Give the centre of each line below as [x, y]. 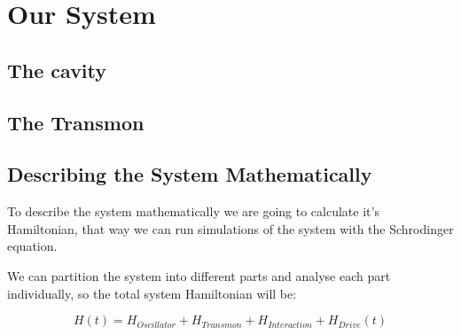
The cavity [57, 70]
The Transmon [76, 122]
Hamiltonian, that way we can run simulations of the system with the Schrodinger [230, 228]
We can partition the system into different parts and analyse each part [199, 275]
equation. [32, 246]
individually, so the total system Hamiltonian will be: [152, 293]
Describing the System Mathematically [190, 174]
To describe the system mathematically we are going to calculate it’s [193, 211]
